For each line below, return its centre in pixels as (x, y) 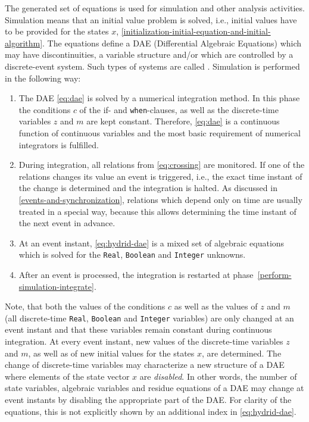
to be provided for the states (57, 31)
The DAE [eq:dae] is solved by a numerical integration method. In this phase (159, 98)
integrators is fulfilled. (59, 144)
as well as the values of (216, 306)
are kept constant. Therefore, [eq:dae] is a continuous (183, 121)
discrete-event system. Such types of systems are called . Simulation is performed (152, 66)
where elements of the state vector (67, 376)
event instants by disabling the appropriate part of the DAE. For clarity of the (148, 399)
